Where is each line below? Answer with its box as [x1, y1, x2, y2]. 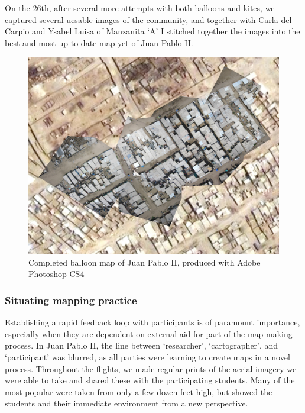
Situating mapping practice [5, 292, 137, 307]
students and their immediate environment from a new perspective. [5, 397, 248, 409]
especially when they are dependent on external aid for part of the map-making [5, 327, 293, 340]
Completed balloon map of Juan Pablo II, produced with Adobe [28, 256, 261, 268]
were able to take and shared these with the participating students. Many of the [5, 374, 295, 386]
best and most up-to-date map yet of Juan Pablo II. [5, 36, 193, 49]
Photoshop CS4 [28, 267, 85, 280]
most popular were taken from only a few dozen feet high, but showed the [5, 385, 272, 398]
